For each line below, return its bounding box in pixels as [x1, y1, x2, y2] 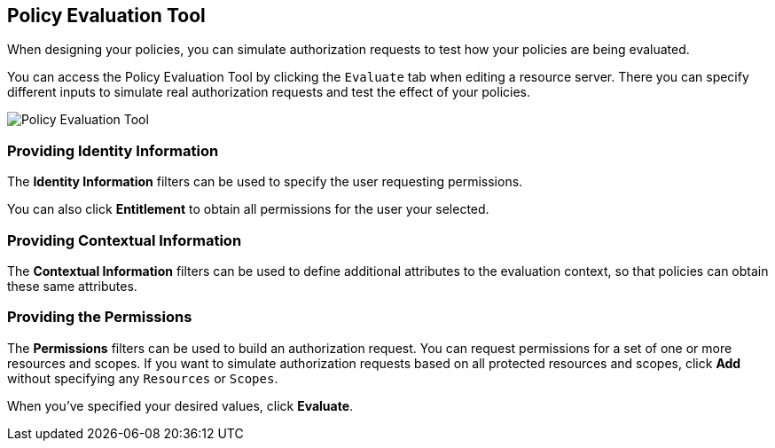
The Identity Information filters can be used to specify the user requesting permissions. [7, 174, 523, 190]
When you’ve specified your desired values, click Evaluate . [7, 397, 354, 413]
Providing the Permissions [7, 308, 192, 326]
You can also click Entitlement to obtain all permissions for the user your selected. [7, 201, 489, 217]
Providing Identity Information [7, 141, 219, 160]
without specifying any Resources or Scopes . [7, 370, 278, 386]
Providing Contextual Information [7, 231, 242, 249]
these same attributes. [7, 278, 137, 294]
